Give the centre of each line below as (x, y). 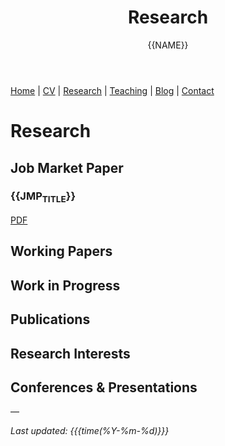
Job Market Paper (67, 167)
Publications (50, 319)
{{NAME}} (168, 45)
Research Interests (70, 353)
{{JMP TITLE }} (43, 197)
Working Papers (61, 251)
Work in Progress (65, 285)
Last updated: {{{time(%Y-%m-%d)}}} (90, 431)
